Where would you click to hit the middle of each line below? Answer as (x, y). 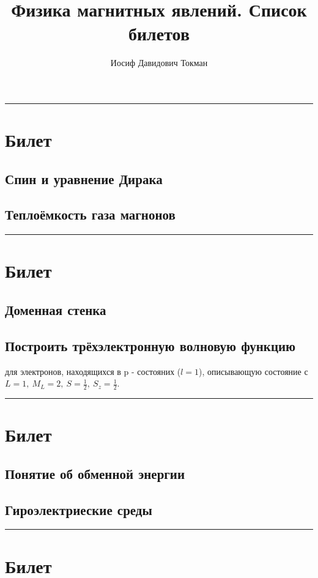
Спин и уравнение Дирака (84, 178)
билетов (159, 33)
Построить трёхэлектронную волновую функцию (150, 345)
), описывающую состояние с (253, 371)
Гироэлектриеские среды (79, 509)
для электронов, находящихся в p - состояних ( (93, 371)
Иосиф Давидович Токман (159, 63)
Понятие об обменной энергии (95, 473)
